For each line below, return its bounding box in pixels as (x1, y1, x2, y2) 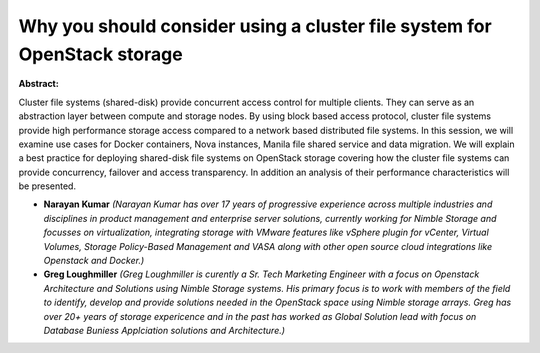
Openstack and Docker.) (43, 255, 145, 267)
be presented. (18, 180, 77, 192)
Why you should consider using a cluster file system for (18, 15, 492, 37)
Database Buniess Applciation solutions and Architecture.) (43, 324, 285, 336)
